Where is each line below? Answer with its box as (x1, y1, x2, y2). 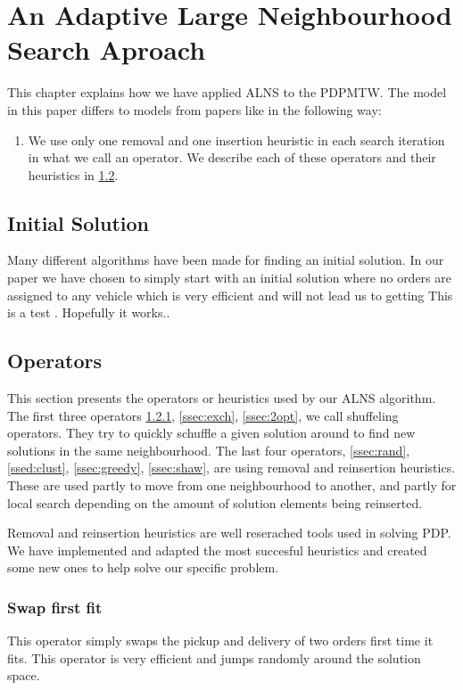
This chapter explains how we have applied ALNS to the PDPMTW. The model (7, 83, 447, 102)
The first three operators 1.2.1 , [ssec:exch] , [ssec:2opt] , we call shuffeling (7, 406, 399, 424)
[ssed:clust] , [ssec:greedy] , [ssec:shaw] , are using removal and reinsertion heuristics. (7, 458, 456, 477)
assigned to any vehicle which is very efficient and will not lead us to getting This (7, 285, 453, 304)
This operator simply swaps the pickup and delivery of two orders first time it (7, 631, 434, 650)
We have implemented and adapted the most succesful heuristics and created (7, 540, 427, 559)
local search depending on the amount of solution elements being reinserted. (7, 493, 423, 512)
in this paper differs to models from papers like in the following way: (7, 100, 382, 119)
